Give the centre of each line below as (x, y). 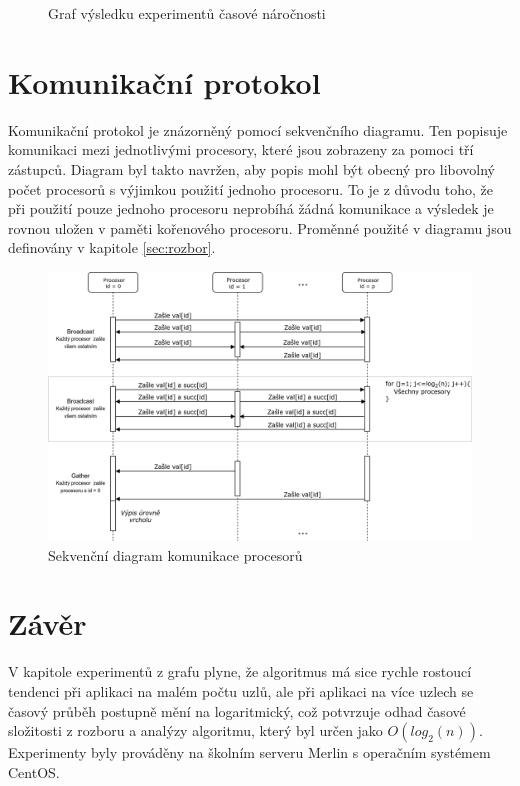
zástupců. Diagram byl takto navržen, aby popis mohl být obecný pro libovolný (252, 168)
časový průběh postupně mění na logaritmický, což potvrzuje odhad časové (237, 710)
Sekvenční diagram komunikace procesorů (175, 554)
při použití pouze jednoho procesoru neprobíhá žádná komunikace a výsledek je (251, 208)
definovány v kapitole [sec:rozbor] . (112, 247)
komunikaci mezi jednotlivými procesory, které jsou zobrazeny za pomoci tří (241, 149)
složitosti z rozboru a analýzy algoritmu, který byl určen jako (195, 730)
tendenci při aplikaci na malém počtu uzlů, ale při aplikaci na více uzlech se (241, 690)
